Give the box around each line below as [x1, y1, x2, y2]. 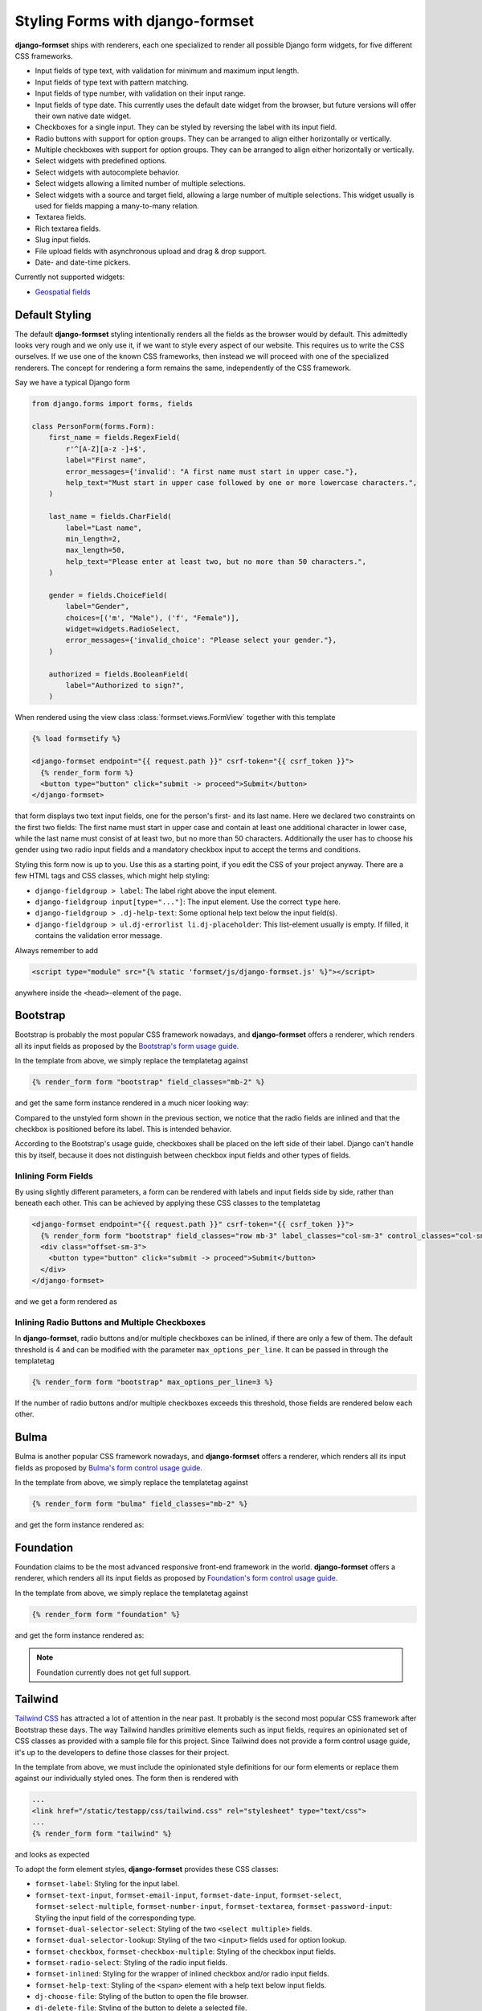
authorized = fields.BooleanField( [48, 669, 189, 679]
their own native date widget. [35, 111, 132, 121]
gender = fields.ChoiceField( [48, 590, 168, 599]
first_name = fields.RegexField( [48, 433, 181, 442]
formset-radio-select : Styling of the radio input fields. [35, 1958, 228, 1968]
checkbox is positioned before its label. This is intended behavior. [14, 1124, 232, 1133]
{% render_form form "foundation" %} [31, 1610, 181, 1618]
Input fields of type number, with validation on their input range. [35, 88, 246, 98]
